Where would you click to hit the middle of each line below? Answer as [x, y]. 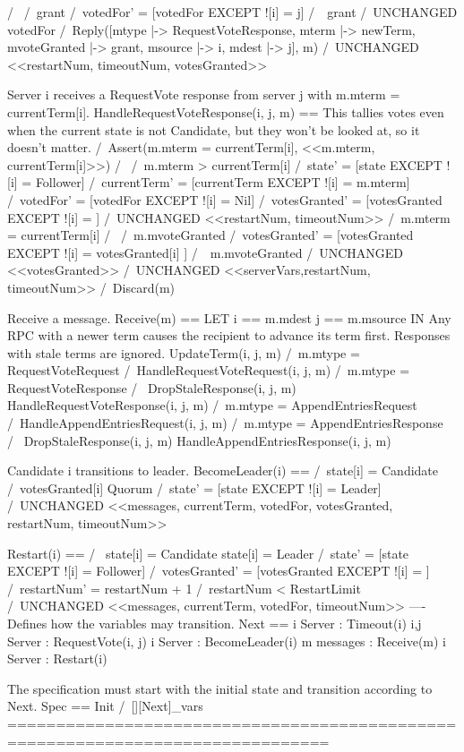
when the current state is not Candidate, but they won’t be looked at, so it [214, 129]
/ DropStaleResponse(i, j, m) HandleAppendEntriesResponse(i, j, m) [199, 440]
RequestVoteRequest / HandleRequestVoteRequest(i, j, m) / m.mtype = [209, 370]
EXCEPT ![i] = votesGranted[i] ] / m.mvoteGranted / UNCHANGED [206, 252]
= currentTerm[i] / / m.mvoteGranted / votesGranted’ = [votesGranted [211, 235]
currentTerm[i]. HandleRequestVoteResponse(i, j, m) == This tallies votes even [226, 111]
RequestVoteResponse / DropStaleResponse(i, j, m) [152, 387]
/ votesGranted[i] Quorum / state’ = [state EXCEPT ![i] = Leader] [194, 487]
